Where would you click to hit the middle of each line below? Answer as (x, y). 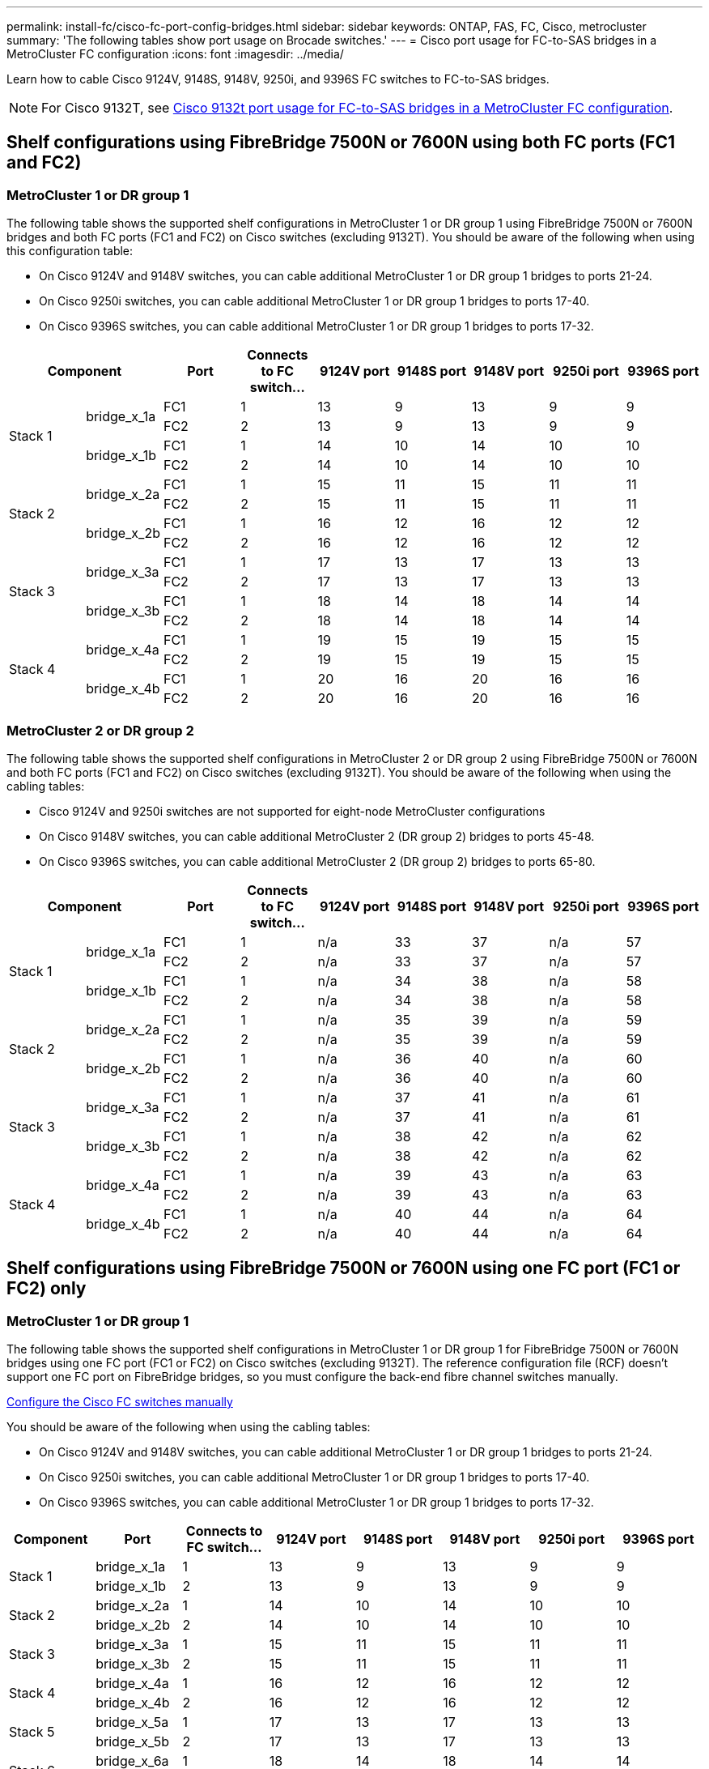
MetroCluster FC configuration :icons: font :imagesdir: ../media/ (175, 54)
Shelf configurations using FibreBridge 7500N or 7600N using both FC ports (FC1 (341, 143)
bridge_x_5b (132, 1742)
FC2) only (47, 1289)
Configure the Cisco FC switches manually (120, 1402)
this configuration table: (70, 251)
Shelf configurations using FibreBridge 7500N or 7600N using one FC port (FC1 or (344, 1268)
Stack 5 (32, 1732)
